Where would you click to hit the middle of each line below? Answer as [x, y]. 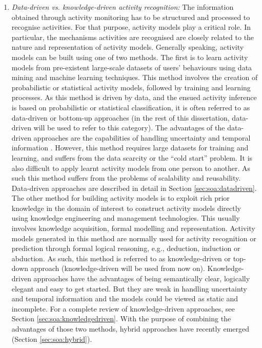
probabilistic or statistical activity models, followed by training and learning [131, 87]
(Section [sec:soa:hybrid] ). [52, 339]
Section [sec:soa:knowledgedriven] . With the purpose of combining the [121, 318]
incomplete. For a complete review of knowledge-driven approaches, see [123, 308]
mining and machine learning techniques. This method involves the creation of [135, 77]
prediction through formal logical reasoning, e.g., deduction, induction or [126, 248]
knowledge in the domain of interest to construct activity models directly [126, 208]
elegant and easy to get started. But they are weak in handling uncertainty [129, 288]
